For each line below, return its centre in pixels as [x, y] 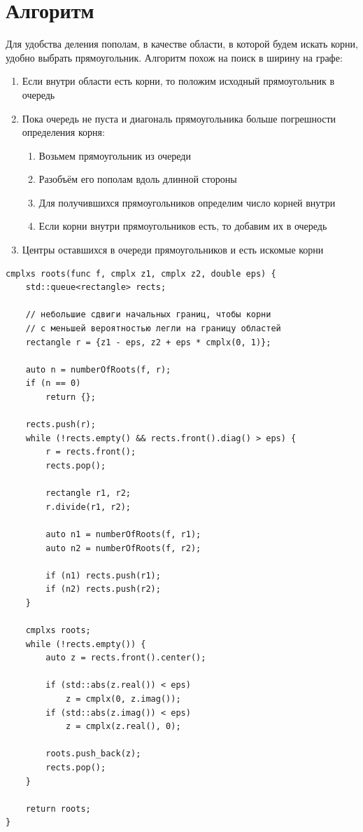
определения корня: [63, 132]
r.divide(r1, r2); [88, 507]
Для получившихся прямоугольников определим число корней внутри [187, 202]
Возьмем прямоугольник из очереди [115, 155]
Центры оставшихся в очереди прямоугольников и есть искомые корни [173, 250]
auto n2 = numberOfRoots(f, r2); [123, 548]
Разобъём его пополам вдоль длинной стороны [138, 179]
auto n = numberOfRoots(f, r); [98, 369]
